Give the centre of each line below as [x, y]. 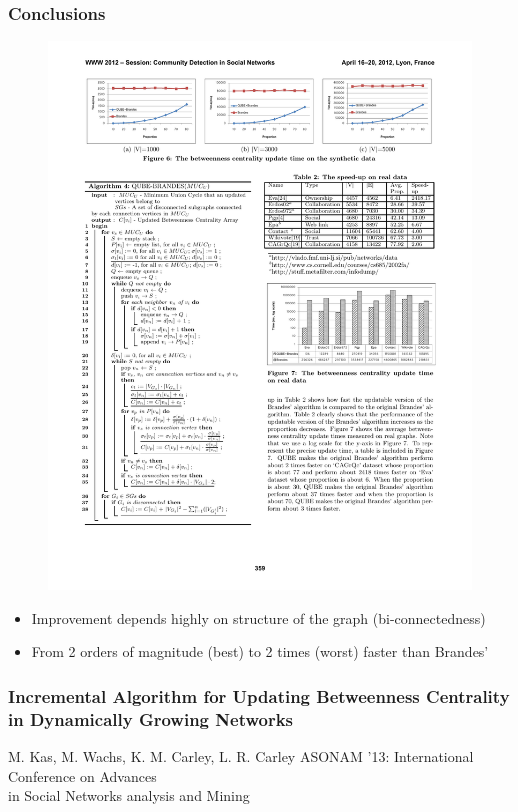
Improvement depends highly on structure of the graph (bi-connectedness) [258, 617]
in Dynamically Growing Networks [151, 718]
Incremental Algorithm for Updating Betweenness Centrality [259, 695]
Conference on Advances [82, 775]
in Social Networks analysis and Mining [129, 795]
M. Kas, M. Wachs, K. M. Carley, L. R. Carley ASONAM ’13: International [241, 756]
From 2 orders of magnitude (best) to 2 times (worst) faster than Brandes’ [260, 651]
